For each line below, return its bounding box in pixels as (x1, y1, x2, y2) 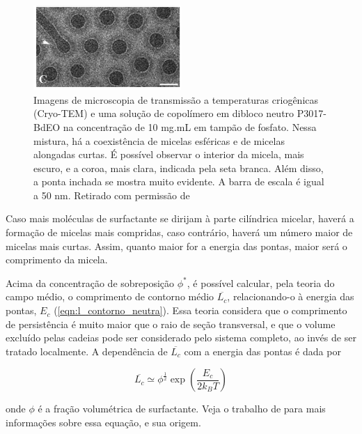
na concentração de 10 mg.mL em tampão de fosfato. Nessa (63, 119, 317, 134)
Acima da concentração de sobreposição (6, 275, 175, 290)
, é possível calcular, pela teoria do (187, 275, 335, 290)
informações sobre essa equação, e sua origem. (6, 415, 201, 430)
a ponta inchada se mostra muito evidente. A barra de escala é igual (33, 174, 324, 189)
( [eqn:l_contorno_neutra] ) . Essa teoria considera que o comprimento (54, 303, 347, 318)
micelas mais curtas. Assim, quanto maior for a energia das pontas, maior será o (6, 238, 347, 253)
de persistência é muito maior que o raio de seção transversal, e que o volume (6, 316, 336, 331)
